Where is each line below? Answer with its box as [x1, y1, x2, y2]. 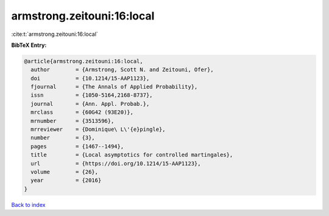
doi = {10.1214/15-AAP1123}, [30, 75, 150, 82]
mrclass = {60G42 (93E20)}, [30, 109, 134, 116]
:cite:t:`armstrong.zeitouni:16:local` [11, 30, 99, 38]
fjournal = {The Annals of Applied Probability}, [30, 83, 198, 91]
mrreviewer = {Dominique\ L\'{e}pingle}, [30, 126, 166, 133]
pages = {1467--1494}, [30, 143, 124, 150]
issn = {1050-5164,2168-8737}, [30, 92, 153, 99]
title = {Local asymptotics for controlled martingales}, [30, 152, 233, 158]
